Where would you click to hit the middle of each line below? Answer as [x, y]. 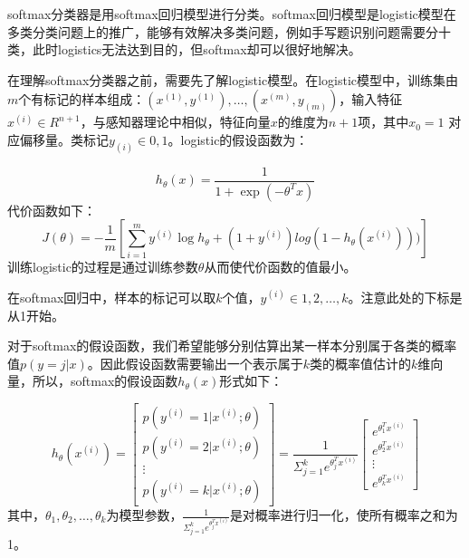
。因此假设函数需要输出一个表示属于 [195, 363]
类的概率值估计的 [361, 363]
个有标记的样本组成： [82, 99]
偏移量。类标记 [64, 139]
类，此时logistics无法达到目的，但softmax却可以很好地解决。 [184, 49]
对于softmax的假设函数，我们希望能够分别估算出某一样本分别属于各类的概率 [232, 346]
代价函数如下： [52, 210]
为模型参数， [144, 515]
